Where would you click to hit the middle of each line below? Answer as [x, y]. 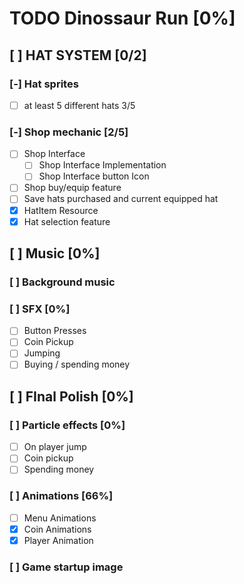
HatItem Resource [61, 210]
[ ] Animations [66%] [61, 496]
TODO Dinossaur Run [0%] [122, 18]
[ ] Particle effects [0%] [67, 425]
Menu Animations [60, 518]
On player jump [55, 447]
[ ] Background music [62, 282]
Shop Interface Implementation [102, 165]
